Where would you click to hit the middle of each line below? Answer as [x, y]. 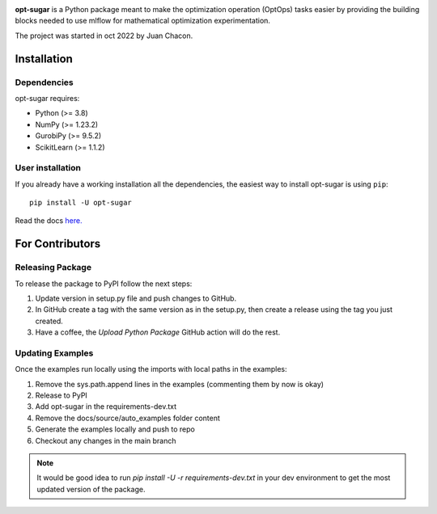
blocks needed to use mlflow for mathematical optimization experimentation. [143, 21]
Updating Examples [54, 353]
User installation [48, 168]
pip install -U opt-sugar [81, 203]
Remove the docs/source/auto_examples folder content [127, 418]
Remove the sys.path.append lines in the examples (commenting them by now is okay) [179, 384]
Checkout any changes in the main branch [106, 440]
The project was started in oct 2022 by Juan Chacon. [104, 36]
